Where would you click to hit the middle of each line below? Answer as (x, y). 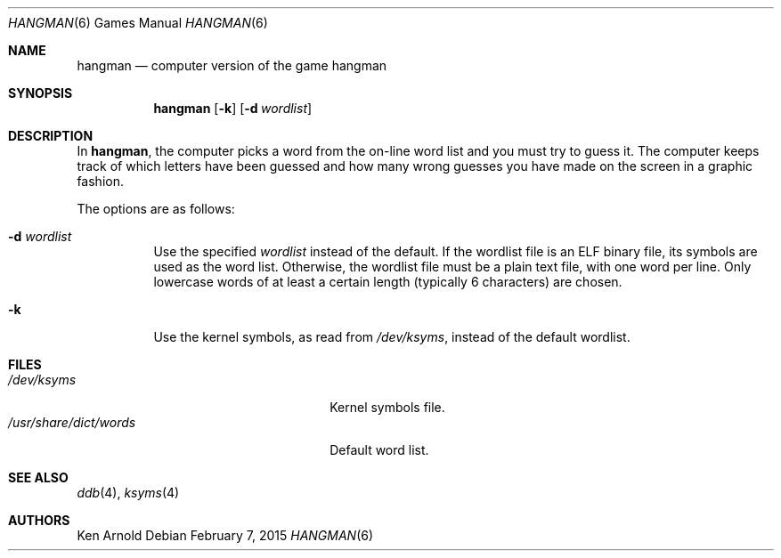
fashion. (100, 181)
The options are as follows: (156, 209)
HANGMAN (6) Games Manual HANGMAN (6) (138, 23)
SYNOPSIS (41, 93)
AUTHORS (39, 520)
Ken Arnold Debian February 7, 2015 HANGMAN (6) (225, 535)
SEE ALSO (38, 477)
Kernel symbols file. (387, 407)
